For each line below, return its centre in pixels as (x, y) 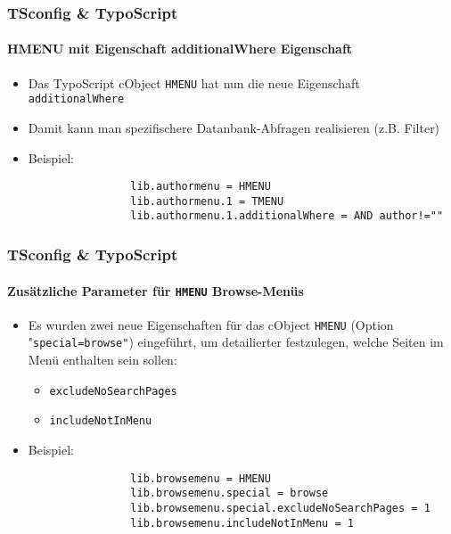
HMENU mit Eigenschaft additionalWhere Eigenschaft (180, 49)
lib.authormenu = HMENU (201, 187)
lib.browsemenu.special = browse (230, 493)
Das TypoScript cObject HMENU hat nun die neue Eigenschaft (194, 82)
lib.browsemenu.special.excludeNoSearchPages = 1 (280, 508)
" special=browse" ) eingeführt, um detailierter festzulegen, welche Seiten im (236, 342)
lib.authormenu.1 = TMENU (207, 201)
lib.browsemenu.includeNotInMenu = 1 (242, 523)
